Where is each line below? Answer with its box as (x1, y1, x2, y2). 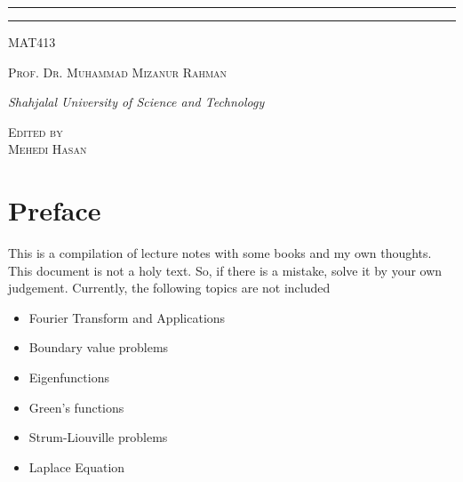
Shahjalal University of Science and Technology (8, 92, 265, 111)
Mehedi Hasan (8, 140, 87, 158)
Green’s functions (28, 398, 124, 416)
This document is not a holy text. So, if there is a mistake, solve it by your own (8, 261, 443, 279)
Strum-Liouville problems (28, 428, 168, 446)
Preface (8, 192, 101, 229)
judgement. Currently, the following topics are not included (8, 278, 331, 297)
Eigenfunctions (28, 368, 109, 387)
